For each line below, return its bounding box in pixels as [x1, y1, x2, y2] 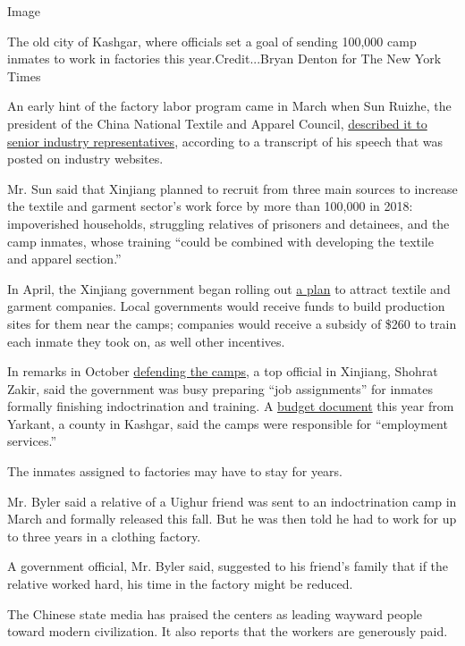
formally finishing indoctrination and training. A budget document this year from [7, 397, 454, 415]
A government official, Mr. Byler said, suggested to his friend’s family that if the [7, 557, 449, 575]
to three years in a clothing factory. [7, 526, 201, 545]
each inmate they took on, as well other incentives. [7, 331, 285, 350]
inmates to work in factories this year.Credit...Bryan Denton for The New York [7, 49, 442, 68]
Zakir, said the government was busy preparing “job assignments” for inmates [7, 379, 433, 398]
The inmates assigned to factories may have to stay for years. [7, 462, 343, 481]
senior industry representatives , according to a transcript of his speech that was [7, 131, 443, 150]
